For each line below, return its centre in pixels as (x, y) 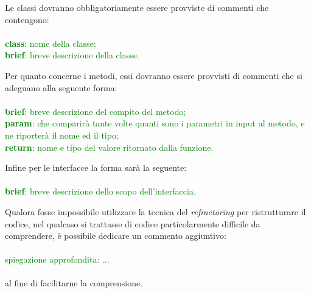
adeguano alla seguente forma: (61, 87)
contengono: (27, 19)
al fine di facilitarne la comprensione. (74, 283)
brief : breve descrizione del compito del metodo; (96, 111)
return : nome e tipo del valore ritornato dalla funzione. (109, 147)
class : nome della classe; (51, 43)
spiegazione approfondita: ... (57, 259)
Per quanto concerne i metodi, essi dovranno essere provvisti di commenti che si (154, 75)
